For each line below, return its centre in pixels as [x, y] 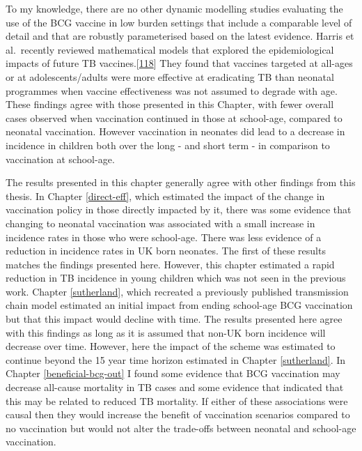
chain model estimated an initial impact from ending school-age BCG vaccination [179, 305]
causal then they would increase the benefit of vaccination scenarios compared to [178, 414]
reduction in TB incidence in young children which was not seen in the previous [176, 278]
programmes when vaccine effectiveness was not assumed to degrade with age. [172, 90]
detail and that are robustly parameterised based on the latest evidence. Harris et [180, 36]
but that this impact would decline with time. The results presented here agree [174, 319]
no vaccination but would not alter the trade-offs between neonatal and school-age [181, 428]
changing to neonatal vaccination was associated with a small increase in [160, 223]
